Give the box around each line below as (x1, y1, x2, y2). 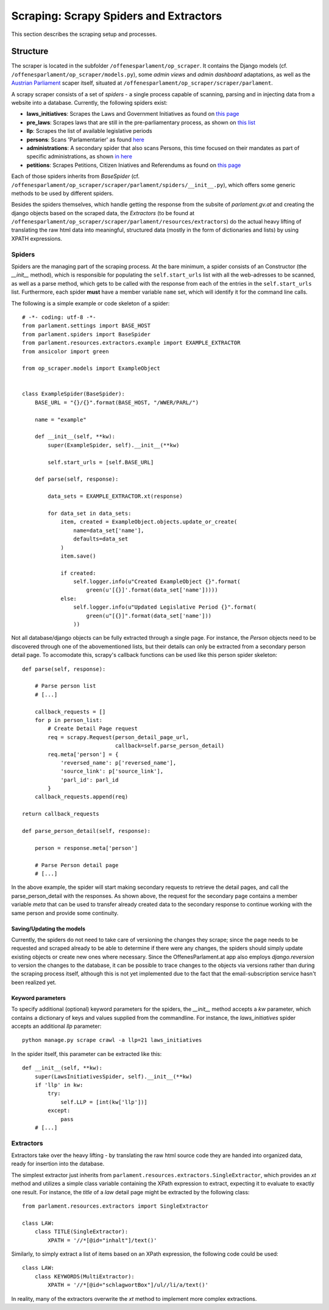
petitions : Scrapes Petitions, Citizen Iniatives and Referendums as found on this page (26, 161, 241, 169)
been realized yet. (11, 979, 57, 986)
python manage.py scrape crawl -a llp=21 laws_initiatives (22, 1036, 202, 1044)
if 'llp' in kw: (34, 1082, 83, 1088)
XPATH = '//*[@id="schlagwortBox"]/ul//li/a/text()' (48, 1281, 208, 1289)
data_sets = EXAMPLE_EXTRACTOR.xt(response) (48, 493, 183, 500)
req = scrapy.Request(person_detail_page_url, (48, 734, 189, 740)
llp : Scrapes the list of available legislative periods (26, 127, 152, 135)
